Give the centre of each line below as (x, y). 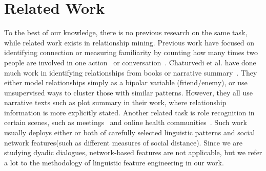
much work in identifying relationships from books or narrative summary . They (131, 72)
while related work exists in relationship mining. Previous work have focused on (129, 42)
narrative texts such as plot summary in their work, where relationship (115, 102)
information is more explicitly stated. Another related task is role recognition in (129, 112)
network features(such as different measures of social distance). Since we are (123, 142)
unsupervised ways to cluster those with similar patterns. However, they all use (128, 92)
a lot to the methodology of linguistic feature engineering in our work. (114, 162)
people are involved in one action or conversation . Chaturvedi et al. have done (130, 62)
